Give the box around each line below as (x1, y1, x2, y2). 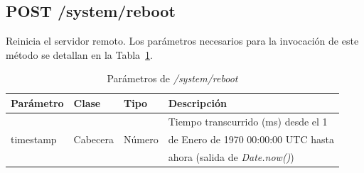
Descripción (168, 95, 227, 110)
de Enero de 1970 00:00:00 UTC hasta (168, 131, 334, 146)
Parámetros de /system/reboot (107, 71, 238, 86)
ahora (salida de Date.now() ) (168, 149, 294, 164)
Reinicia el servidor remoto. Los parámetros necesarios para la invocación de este (6, 33, 359, 48)
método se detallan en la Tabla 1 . (6, 47, 153, 62)
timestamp (11, 131, 57, 146)
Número (124, 131, 159, 146)
